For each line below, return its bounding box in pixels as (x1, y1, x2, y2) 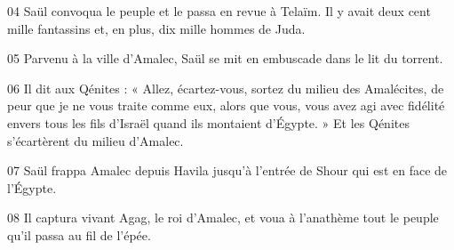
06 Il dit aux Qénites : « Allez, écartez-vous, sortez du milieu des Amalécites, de (7, 78, 444, 97)
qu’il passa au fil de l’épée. (7, 225, 151, 244)
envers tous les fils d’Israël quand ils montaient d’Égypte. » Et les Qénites (7, 113, 410, 132)
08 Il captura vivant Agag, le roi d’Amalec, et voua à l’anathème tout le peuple (7, 208, 439, 227)
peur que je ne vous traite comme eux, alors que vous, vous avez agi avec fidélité (7, 96, 445, 115)
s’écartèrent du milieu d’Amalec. (7, 131, 184, 149)
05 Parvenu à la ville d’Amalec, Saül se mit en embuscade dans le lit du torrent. (7, 49, 443, 68)
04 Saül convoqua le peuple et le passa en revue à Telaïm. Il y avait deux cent (7, 2, 431, 20)
